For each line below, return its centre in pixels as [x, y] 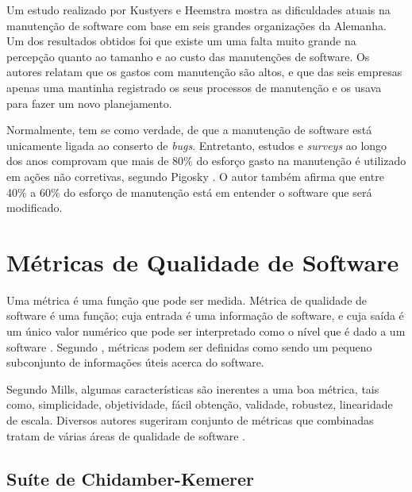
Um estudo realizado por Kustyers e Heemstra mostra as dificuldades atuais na [198, 10]
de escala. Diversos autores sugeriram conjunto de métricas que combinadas [190, 420]
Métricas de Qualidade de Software [203, 261]
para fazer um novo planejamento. [89, 103]
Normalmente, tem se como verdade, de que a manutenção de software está [189, 130]
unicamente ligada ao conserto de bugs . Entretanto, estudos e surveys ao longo [197, 145]
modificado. [35, 208]
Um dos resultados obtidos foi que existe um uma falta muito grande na [181, 41]
